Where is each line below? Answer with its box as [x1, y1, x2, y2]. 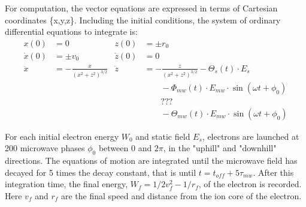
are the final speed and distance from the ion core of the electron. [60, 190, 302, 202]
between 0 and [98, 142, 152, 154]
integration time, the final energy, [5, 178, 128, 190]
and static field [135, 130, 190, 142]
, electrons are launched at [202, 130, 299, 142]
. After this [253, 166, 294, 178]
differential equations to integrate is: [5, 25, 138, 38]
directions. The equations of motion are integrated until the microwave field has [5, 154, 298, 167]
